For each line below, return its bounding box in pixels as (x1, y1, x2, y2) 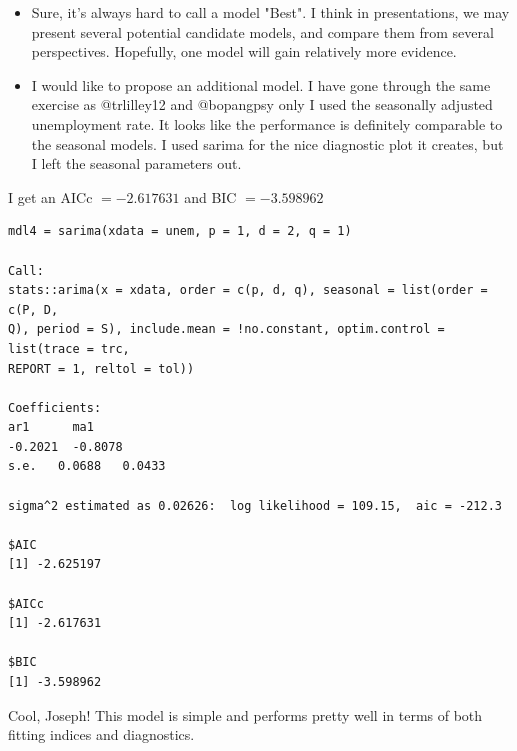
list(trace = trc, (8, 341, 130, 356)
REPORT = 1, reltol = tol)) (8, 361, 195, 376)
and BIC (184, 186, 237, 207)
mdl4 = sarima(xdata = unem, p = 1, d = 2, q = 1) (8, 224, 352, 239)
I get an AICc (8, 186, 93, 207)
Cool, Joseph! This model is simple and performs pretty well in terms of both (8, 704, 483, 725)
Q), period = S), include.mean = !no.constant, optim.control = (8, 322, 445, 337)
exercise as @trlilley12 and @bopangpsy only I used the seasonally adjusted (31, 94, 493, 115)
